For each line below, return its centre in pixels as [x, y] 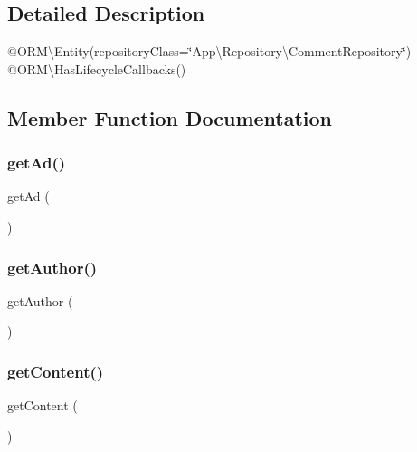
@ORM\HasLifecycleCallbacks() [97, 68]
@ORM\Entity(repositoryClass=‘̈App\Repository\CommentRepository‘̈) [209, 51]
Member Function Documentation [170, 117]
